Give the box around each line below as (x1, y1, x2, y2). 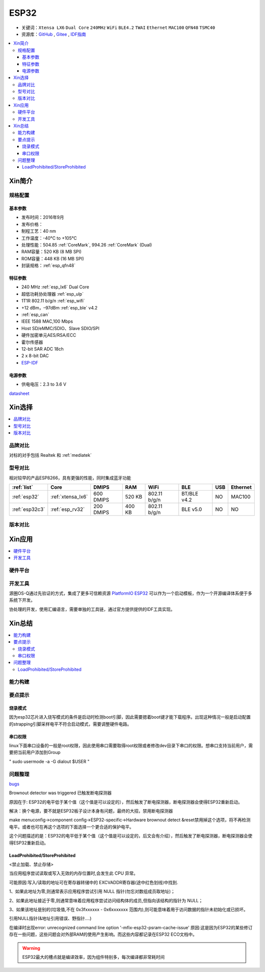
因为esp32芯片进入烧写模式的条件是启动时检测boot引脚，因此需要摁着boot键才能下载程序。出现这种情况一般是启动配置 (9, 714, 251, 720)
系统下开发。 (9, 597, 35, 603)
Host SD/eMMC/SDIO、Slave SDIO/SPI (21, 325, 100, 331)
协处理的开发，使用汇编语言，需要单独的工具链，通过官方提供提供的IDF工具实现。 (9, 606, 175, 612)
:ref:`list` (12, 484, 33, 491)
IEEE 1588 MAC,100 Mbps (21, 318, 73, 324)
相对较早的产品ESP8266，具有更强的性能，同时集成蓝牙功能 (9, 474, 131, 481)
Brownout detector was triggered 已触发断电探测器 (9, 790, 112, 796)
